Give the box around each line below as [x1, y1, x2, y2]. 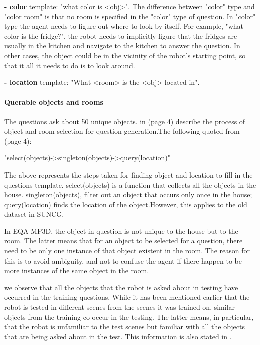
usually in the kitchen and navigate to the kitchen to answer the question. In [4, 40, 240, 51]
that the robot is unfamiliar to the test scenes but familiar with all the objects [4, 321, 245, 332]
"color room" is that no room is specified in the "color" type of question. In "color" [4, 11, 256, 21]
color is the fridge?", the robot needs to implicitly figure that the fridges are [4, 30, 237, 41]
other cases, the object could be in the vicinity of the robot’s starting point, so [4, 50, 246, 60]
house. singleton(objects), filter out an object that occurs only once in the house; [4, 189, 252, 200]
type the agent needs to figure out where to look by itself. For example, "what [4, 21, 244, 31]
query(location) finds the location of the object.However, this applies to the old [4, 199, 247, 209]
